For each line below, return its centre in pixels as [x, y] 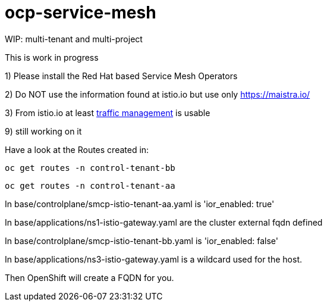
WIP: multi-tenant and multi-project [74, 39]
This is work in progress [52, 57]
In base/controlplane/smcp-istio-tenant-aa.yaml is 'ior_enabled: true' [140, 204]
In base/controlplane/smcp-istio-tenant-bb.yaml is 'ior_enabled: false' [142, 241]
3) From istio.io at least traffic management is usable [108, 113]
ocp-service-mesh [81, 13]
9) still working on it [43, 131]
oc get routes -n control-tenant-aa [90, 185]
